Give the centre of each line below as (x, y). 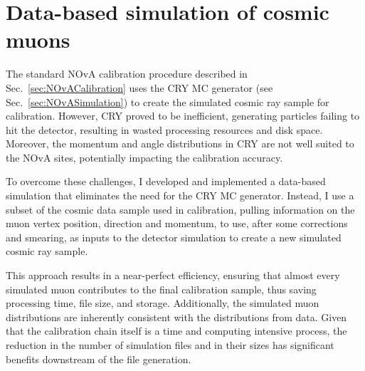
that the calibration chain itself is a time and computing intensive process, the (176, 331)
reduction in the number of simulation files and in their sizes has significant (170, 345)
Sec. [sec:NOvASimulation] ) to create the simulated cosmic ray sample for (168, 101)
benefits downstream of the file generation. (99, 359)
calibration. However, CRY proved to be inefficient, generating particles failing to (183, 116)
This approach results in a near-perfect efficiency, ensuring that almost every (173, 275)
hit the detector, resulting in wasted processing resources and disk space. (164, 129)
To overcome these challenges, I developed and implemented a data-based (166, 181)
